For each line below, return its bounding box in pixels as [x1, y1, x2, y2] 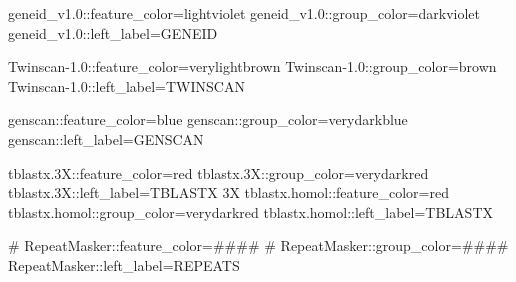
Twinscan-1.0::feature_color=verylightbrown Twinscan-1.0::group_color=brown [8, 56, 497, 77]
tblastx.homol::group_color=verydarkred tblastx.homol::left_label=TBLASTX [8, 201, 493, 222]
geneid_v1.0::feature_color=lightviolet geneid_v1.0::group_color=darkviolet [8, 3, 481, 23]
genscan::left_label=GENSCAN [8, 128, 204, 149]
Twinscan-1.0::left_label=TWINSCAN [8, 75, 245, 96]
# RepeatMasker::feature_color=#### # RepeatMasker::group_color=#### [8, 235, 509, 256]
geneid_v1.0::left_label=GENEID [8, 22, 218, 43]
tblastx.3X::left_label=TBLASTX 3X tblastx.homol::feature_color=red [8, 182, 449, 203]
